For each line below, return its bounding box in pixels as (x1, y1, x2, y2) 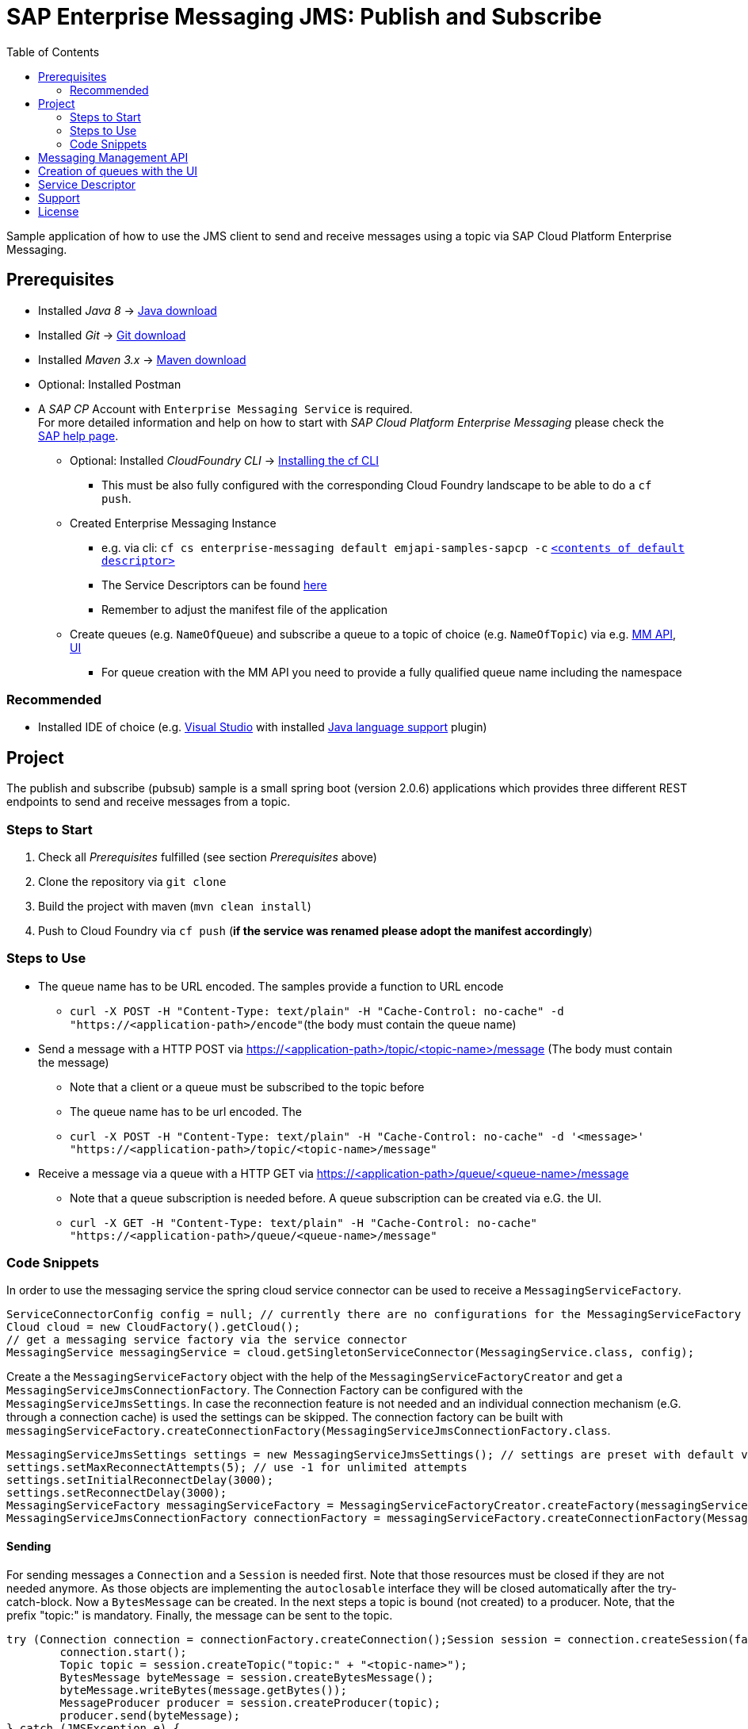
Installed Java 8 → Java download (38, 303, 217, 317)
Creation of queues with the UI (38, 163, 198, 178)
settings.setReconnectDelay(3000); (6, 1486, 227, 1500)
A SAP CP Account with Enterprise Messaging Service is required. (38, 401, 413, 416)
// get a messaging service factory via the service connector (6, 1333, 407, 1347)
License (38, 204, 79, 218)
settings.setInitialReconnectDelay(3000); (6, 1474, 274, 1487)
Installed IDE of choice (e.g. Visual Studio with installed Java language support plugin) (38, 720, 487, 734)
